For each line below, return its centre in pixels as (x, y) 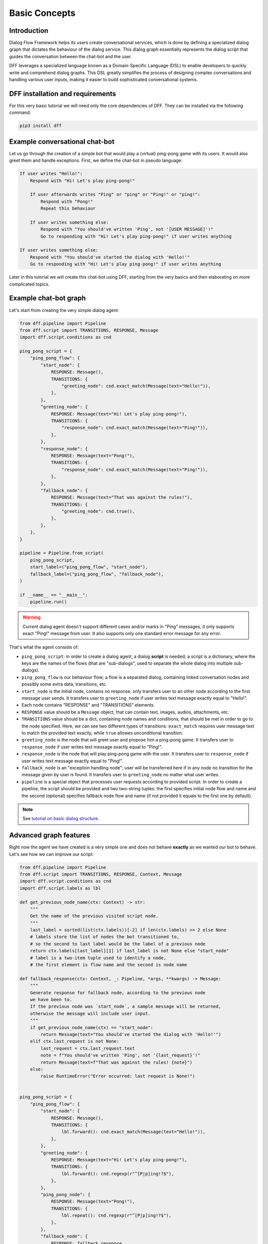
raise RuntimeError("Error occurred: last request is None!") (118, 1076)
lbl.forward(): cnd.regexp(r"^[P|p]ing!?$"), (118, 1174)
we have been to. (51, 999)
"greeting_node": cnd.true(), (98, 512)
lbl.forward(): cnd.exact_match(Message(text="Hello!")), (134, 1132)
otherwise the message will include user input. (90, 1013)
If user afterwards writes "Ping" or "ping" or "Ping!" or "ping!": (115, 195)
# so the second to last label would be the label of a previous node (118, 944)
